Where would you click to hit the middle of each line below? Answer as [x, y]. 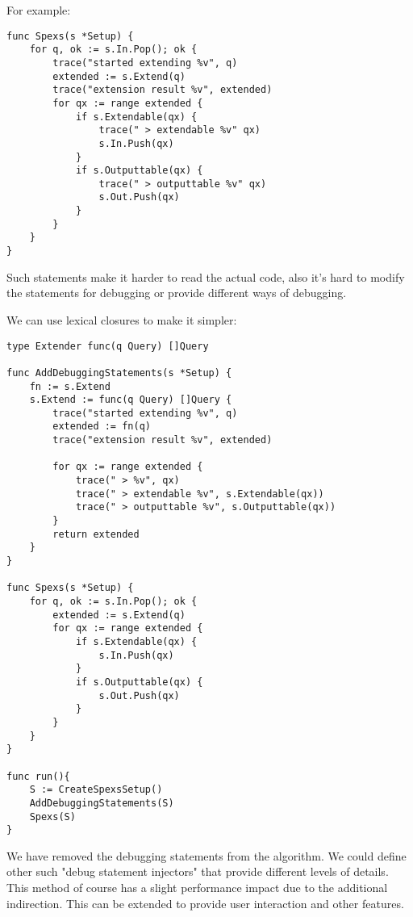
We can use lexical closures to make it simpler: [122, 319]
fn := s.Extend [70, 386]
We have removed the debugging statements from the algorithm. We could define [206, 855]
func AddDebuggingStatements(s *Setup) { [119, 373]
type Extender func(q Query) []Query [108, 346]
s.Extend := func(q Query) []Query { [131, 400]
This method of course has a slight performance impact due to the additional [197, 887]
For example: [39, 10]
